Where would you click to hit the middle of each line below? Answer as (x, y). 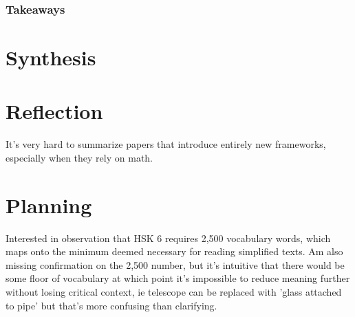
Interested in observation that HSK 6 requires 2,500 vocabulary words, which (168, 238)
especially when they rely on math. (79, 157)
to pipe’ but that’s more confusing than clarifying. (111, 305)
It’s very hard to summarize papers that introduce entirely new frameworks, (166, 144)
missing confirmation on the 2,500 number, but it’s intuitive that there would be (175, 264)
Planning (49, 205)
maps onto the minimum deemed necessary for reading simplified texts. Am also (174, 251)
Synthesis (51, 57)
